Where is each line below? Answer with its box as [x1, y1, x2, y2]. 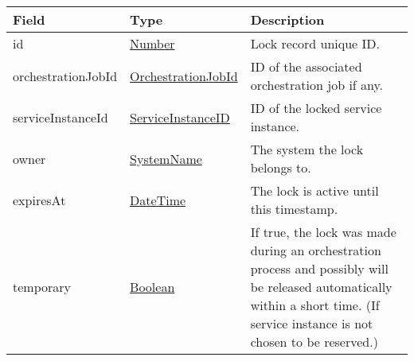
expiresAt [13, 190, 66, 209]
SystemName [130, 149, 202, 168]
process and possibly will [250, 259, 389, 278]
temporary [13, 278, 71, 296]
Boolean [130, 278, 175, 296]
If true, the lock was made [250, 223, 396, 241]
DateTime [130, 190, 186, 209]
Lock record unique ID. [250, 34, 380, 52]
